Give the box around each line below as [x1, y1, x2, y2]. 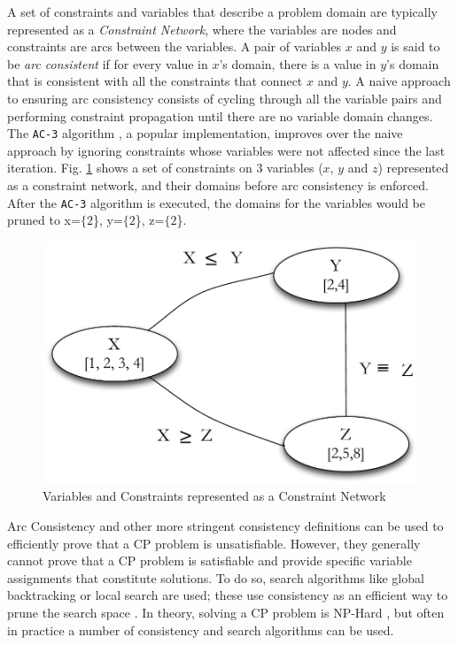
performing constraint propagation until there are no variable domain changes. [7, 106, 433, 125]
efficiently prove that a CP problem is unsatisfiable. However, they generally [7, 534, 421, 552]
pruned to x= [7, 211, 81, 229]
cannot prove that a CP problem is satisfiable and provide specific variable [7, 551, 412, 570]
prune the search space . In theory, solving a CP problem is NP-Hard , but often [7, 603, 445, 622]
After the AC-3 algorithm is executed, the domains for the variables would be [7, 193, 425, 211]
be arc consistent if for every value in [7, 54, 208, 73]
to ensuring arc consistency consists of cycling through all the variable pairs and [7, 88, 442, 107]
